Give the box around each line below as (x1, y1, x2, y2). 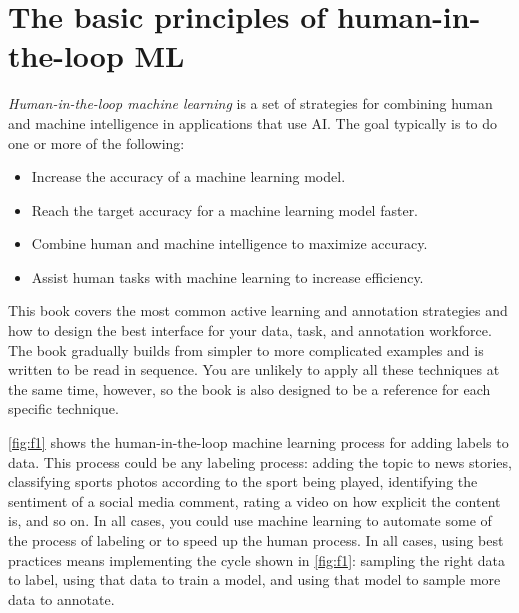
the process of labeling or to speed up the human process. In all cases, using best (8, 530, 504, 550)
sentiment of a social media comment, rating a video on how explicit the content (8, 490, 501, 511)
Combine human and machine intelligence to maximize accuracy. (31, 233, 428, 254)
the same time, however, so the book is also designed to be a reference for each (8, 378, 491, 399)
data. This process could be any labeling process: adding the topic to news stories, (8, 451, 512, 472)
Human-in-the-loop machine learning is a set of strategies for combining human (8, 93, 493, 114)
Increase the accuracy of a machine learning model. (31, 166, 346, 187)
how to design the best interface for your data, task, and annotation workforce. (8, 320, 492, 341)
